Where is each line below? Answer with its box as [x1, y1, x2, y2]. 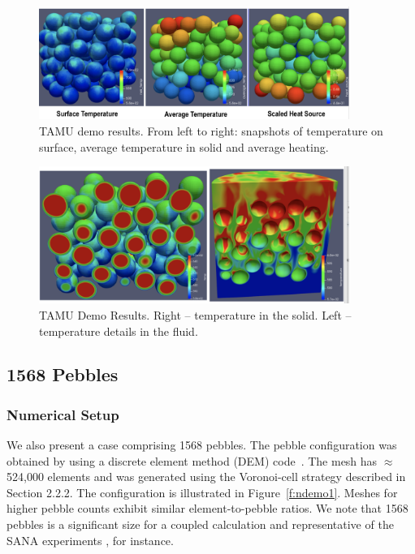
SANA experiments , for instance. [6, 531, 174, 548]
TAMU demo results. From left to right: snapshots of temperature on [39, 122, 383, 139]
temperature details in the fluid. [39, 322, 198, 339]
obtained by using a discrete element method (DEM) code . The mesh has [6, 452, 378, 469]
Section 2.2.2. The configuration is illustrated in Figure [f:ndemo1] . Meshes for [6, 483, 398, 500]
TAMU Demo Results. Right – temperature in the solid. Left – [39, 306, 352, 323]
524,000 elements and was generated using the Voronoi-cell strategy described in [6, 468, 406, 485]
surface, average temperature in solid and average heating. [39, 138, 329, 155]
